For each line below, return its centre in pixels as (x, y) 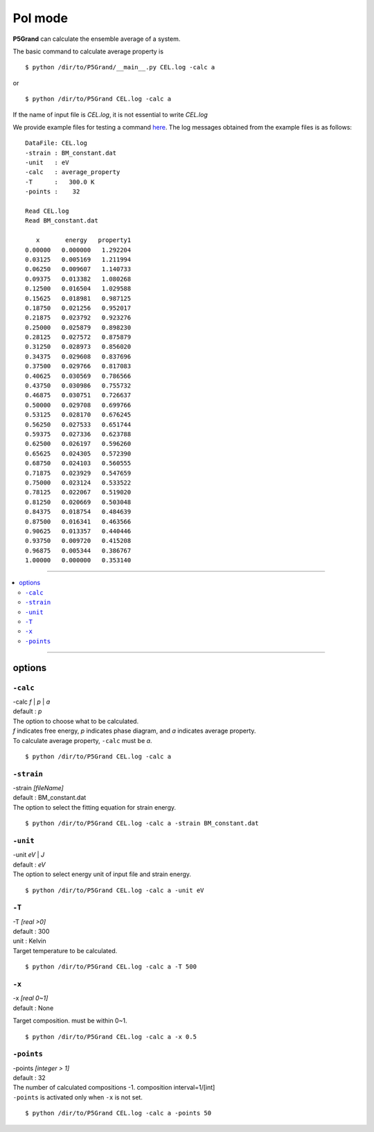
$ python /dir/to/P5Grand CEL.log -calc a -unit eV (115, 890)
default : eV (29, 864)
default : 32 (29, 1078)
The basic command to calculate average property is (88, 51)
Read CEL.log (47, 211)
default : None (33, 1008)
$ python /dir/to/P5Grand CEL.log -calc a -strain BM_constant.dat (142, 824)
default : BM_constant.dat (50, 798)
